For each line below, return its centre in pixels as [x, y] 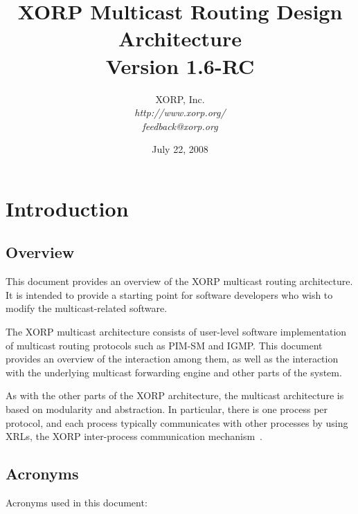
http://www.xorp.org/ [180, 112]
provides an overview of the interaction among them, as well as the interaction [172, 359]
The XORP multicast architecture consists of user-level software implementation [176, 332]
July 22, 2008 [180, 149]
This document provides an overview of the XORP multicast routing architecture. [179, 281]
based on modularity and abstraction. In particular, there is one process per [167, 409]
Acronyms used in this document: [77, 502]
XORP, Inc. [180, 99]
